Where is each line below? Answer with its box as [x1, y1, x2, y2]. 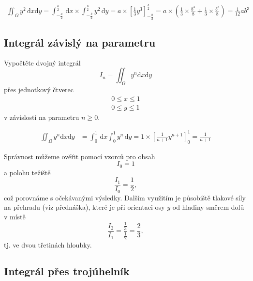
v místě [4, 212, 26, 222]
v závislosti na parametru [4, 112, 79, 122]
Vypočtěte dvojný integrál [4, 57, 81, 67]
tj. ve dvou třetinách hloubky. [4, 240, 92, 250]
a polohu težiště [4, 167, 51, 177]
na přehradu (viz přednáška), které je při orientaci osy [4, 202, 165, 212]
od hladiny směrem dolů [172, 202, 244, 212]
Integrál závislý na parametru [4, 34, 156, 50]
